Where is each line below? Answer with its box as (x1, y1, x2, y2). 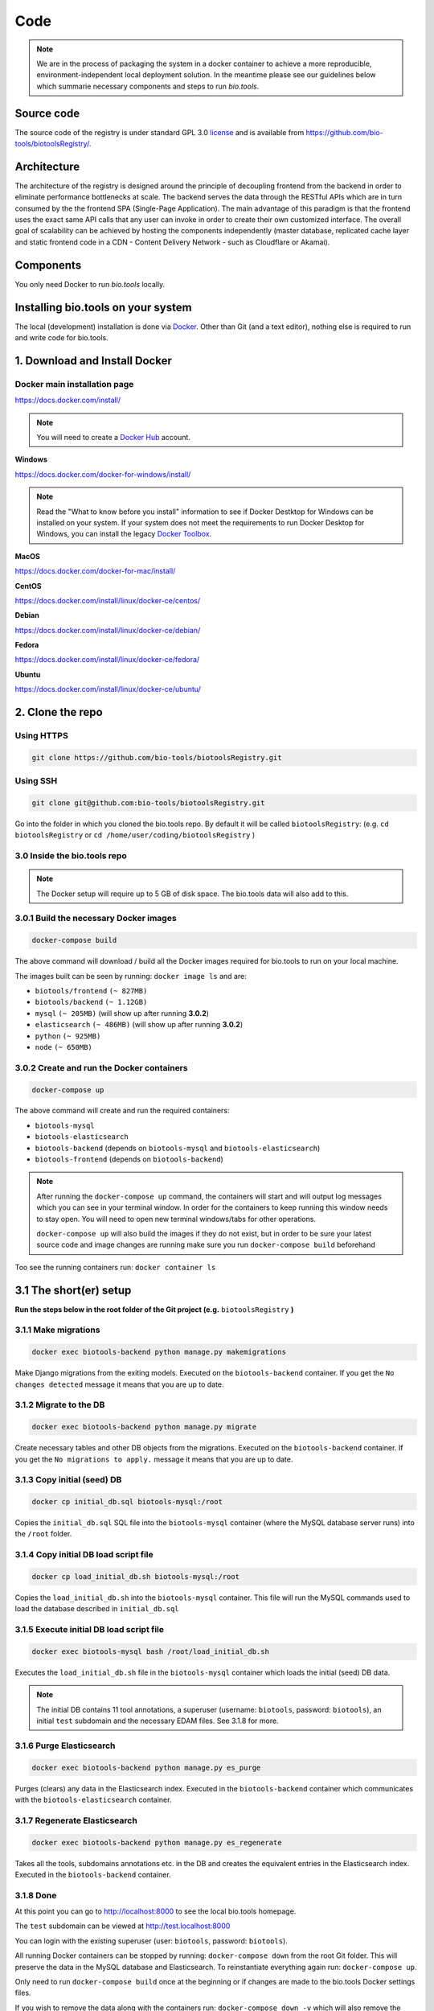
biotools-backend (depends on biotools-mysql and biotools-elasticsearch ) (35, 1143, 321, 1153)
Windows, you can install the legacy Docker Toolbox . (36, 529, 212, 539)
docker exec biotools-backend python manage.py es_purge (31, 1762, 261, 1772)
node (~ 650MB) (35, 1043, 92, 1051)
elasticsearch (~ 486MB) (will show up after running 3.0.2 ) (35, 1020, 244, 1030)
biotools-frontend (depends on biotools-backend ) (35, 1154, 224, 1164)
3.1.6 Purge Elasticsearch (14, 1740, 116, 1751)
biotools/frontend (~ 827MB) (35, 986, 148, 995)
